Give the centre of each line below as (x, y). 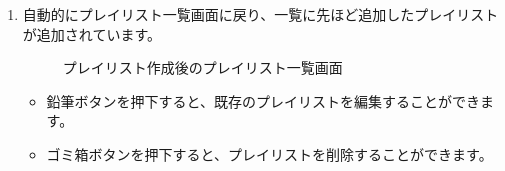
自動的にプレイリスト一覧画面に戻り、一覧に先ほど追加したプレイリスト (260, 14)
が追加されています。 (91, 33)
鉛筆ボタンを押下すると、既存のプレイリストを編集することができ (263, 100)
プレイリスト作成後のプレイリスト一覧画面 (202, 67)
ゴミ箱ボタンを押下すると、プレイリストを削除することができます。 (269, 153)
